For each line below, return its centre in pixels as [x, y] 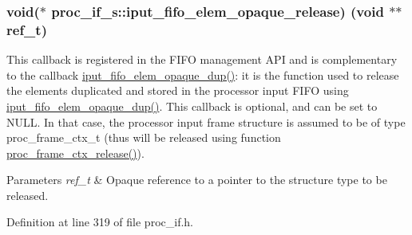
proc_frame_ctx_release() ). [75, 153]
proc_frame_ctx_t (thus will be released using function [144, 137]
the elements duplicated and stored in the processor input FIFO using [178, 90]
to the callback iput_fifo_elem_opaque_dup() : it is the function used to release [203, 74]
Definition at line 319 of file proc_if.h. [100, 222]
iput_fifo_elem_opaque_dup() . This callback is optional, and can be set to [192, 106]
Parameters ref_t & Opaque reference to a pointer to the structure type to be [197, 180]
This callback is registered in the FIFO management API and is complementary [202, 59]
